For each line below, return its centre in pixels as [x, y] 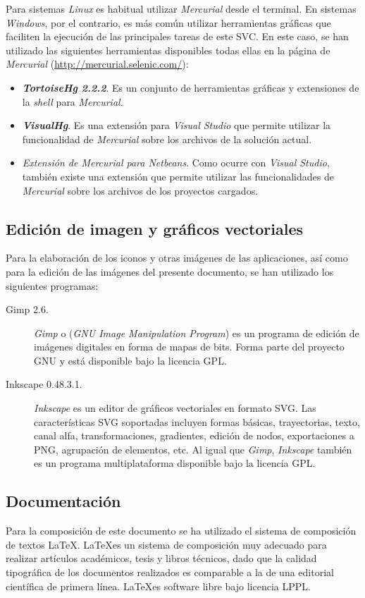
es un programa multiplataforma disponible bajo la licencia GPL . [175, 463]
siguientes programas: [52, 285]
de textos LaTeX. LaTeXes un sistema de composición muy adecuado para [166, 544]
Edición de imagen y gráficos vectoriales [155, 228]
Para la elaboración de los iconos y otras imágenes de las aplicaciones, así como [177, 258]
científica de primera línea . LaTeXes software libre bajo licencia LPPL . [158, 586]
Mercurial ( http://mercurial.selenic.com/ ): [97, 64]
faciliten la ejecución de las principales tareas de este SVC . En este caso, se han [177, 36]
